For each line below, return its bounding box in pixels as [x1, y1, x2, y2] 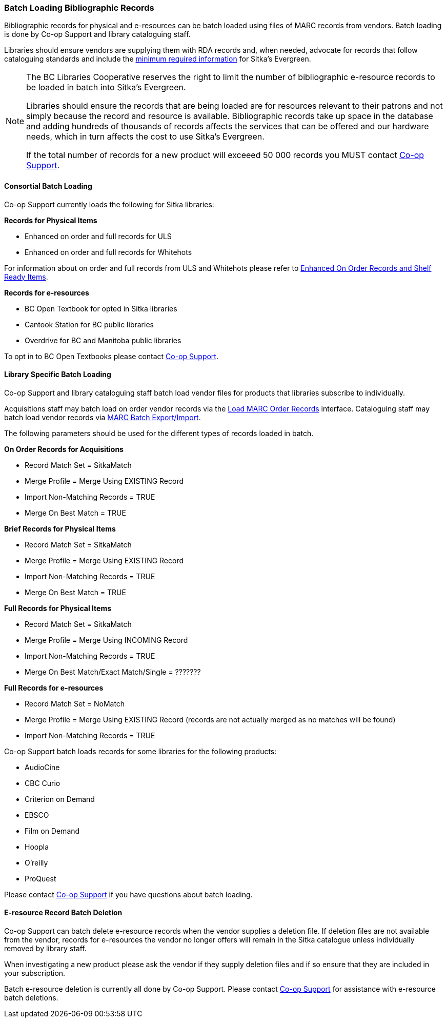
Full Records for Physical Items [4, 603, 112, 613]
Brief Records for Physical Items [4, 524, 116, 533]
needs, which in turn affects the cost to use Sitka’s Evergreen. [26, 131, 265, 142]
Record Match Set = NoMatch [25, 699, 125, 708]
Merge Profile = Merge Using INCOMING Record [25, 635, 188, 644]
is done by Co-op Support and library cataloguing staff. [4, 30, 191, 39]
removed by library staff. [4, 944, 87, 953]
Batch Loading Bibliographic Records [4, 3, 154, 13]
